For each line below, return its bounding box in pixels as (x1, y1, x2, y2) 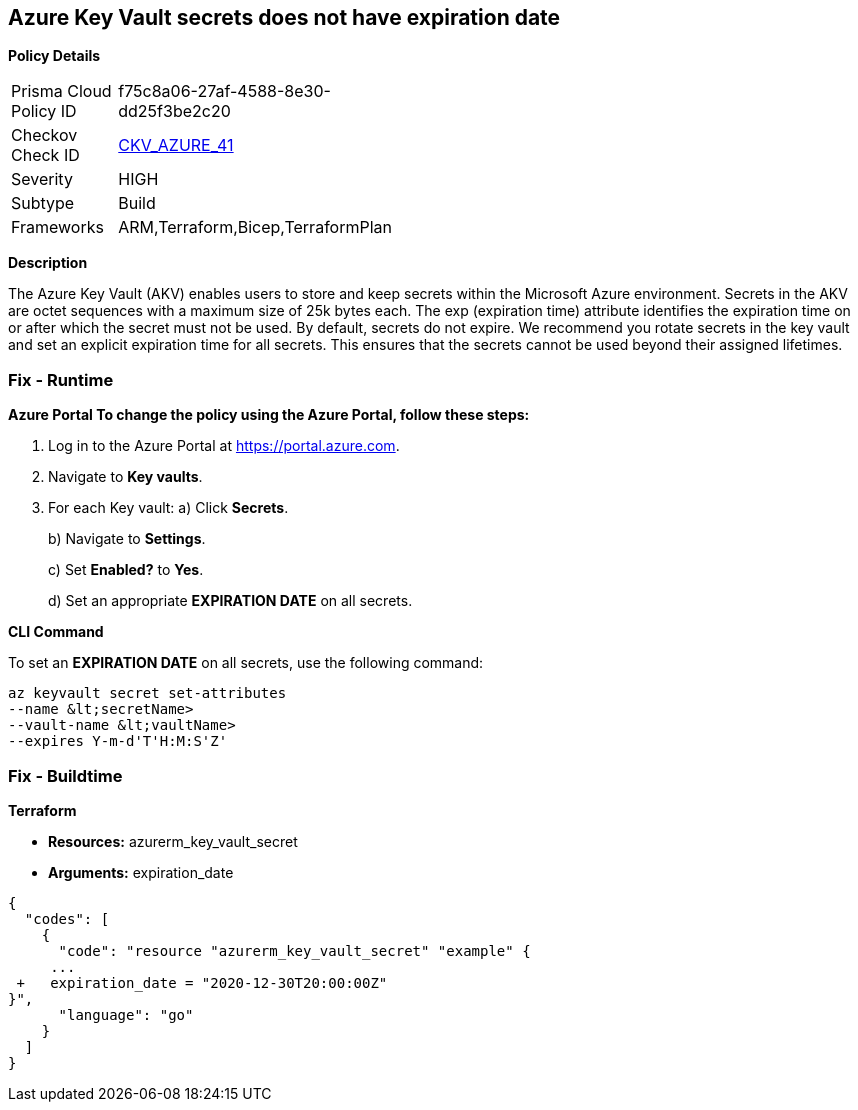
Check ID (11, 145, 80, 166)
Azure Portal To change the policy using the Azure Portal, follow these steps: (8, 406, 530, 424)
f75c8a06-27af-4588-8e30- (118, 81, 331, 102)
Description (8, 254, 88, 272)
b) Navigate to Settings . (48, 530, 206, 548)
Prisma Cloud (11, 81, 112, 102)
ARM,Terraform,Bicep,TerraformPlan (118, 217, 392, 238)
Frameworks (11, 217, 104, 238)
